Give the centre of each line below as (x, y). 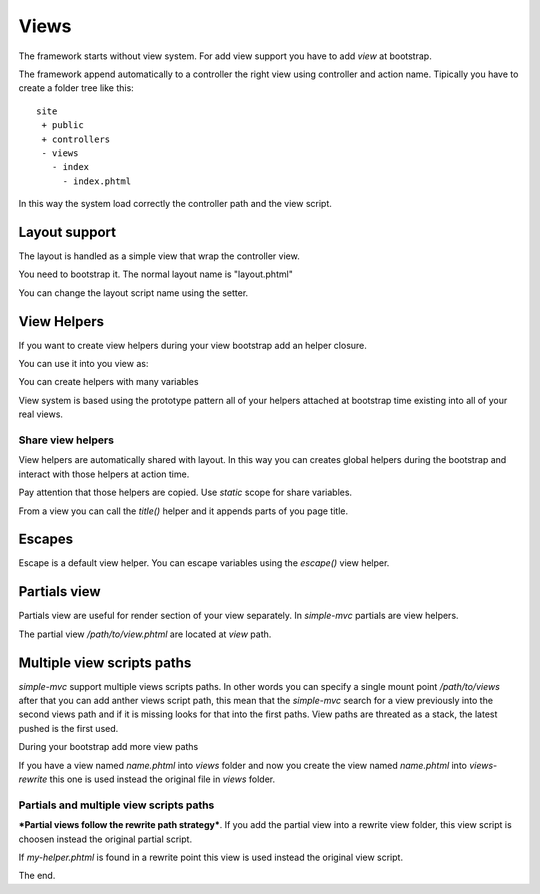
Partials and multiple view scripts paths (116, 805)
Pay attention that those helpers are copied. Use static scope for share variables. (185, 492)
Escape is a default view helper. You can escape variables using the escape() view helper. (204, 563)
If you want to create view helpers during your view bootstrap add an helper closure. (192, 345)
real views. (41, 414)
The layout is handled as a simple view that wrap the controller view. (159, 256)
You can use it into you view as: (83, 364)
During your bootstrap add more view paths (108, 747)
